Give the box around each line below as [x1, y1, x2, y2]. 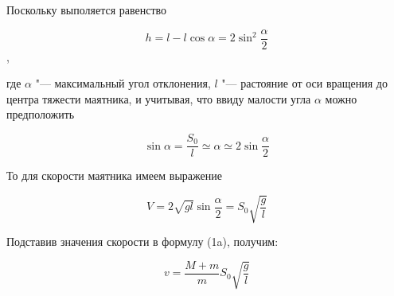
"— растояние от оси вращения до [221, 75, 388, 92]
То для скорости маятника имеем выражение [6, 167, 222, 184]
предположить [6, 106, 75, 123]
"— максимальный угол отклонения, [35, 75, 211, 92]
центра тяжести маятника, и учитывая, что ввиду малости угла [6, 90, 311, 107]
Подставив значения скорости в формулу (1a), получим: [6, 233, 279, 250]
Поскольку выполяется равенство [6, 2, 167, 18]
